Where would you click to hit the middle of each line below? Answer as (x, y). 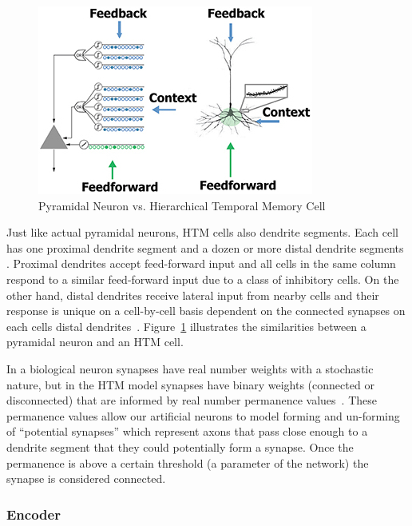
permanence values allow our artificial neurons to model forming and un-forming (203, 415)
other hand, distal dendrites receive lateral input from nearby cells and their (193, 295)
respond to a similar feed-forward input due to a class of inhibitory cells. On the (203, 279)
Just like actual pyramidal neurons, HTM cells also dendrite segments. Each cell (202, 232)
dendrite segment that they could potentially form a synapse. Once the (180, 446)
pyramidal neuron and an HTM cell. (95, 342)
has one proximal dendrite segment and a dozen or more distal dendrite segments (205, 247)
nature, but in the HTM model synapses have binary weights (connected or (190, 384)
